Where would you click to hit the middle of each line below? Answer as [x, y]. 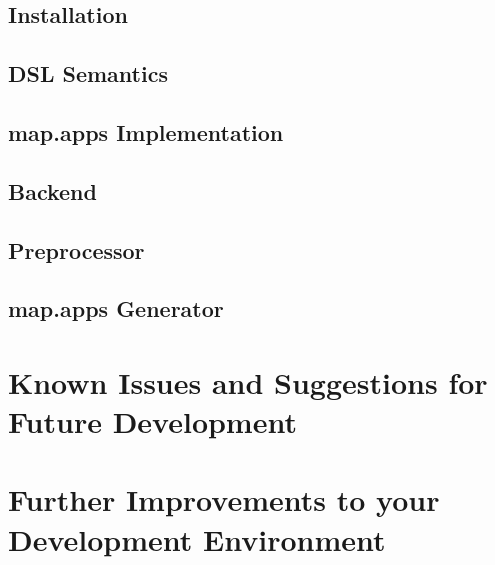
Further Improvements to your [224, 499]
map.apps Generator [116, 308]
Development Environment [197, 538]
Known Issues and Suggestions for [248, 381]
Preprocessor [76, 249]
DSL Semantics [88, 73]
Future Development [152, 421]
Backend [52, 190]
